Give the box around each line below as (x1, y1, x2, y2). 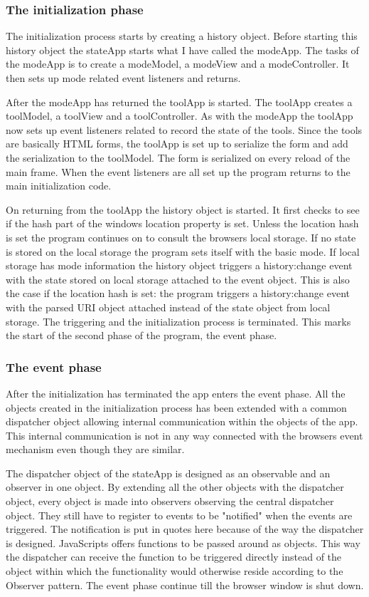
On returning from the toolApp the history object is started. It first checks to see (6, 202, 360, 217)
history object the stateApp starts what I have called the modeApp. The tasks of (6, 42, 359, 57)
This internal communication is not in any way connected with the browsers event (6, 427, 363, 442)
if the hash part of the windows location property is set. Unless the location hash (6, 216, 359, 231)
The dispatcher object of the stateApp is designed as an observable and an (6, 465, 331, 480)
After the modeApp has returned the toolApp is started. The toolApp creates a (6, 94, 353, 109)
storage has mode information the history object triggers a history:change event (6, 258, 353, 273)
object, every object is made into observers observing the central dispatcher (6, 494, 334, 509)
